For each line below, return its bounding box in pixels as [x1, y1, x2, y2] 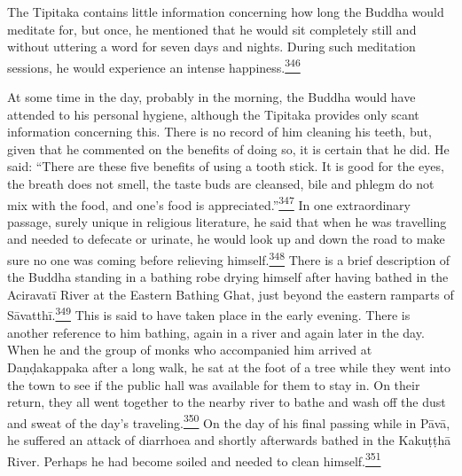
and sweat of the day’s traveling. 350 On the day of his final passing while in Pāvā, [7, 410, 450, 432]
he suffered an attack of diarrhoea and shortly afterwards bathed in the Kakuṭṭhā [7, 430, 451, 449]
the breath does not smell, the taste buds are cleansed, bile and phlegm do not [7, 175, 435, 192]
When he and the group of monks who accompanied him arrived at [7, 340, 372, 359]
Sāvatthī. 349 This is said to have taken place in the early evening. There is [7, 303, 411, 324]
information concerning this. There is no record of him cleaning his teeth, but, [7, 122, 432, 141]
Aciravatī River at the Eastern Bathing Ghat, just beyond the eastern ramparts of [7, 285, 454, 303]
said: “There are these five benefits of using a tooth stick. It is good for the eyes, [7, 157, 444, 176]
